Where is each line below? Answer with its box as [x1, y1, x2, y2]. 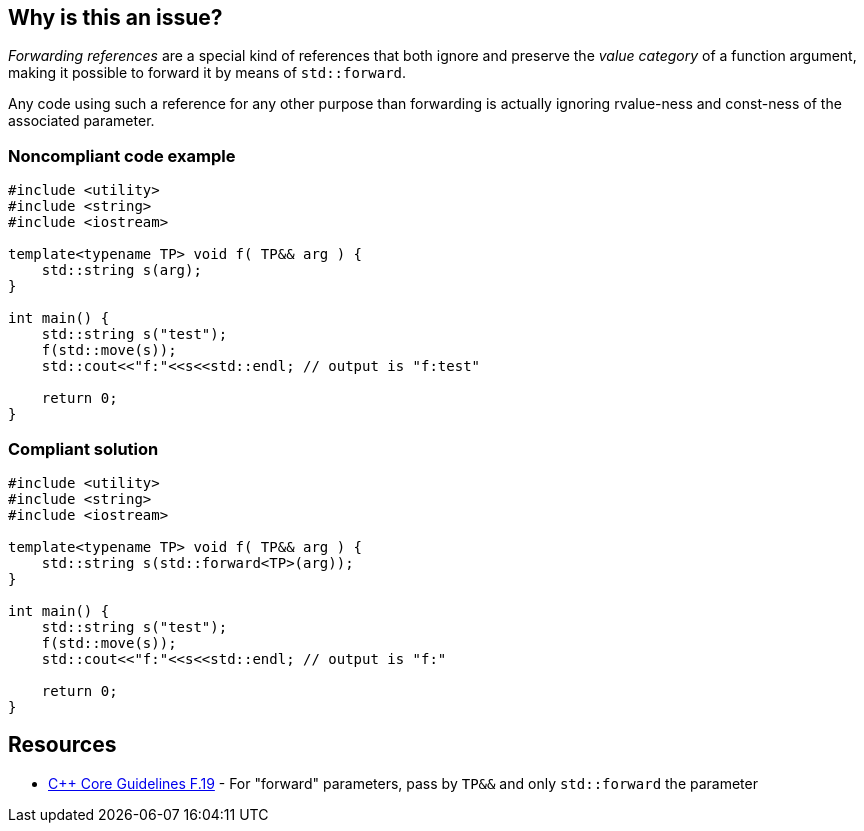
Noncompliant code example [8, 145, 236, 166]
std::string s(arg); [41, 262, 202, 279]
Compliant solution [8, 438, 159, 459]
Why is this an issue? [8, 5, 223, 30]
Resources [8, 732, 117, 758]
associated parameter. [8, 112, 155, 130]
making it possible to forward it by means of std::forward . [8, 64, 407, 82]
